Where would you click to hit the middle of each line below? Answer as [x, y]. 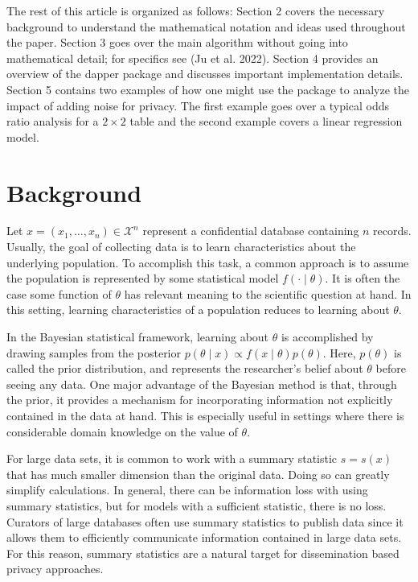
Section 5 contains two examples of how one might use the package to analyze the [208, 89]
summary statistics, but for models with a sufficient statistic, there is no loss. [197, 505]
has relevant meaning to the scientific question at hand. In [268, 293]
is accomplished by [327, 337]
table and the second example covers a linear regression [266, 121]
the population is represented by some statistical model [143, 278]
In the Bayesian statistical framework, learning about [138, 337]
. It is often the [363, 278]
